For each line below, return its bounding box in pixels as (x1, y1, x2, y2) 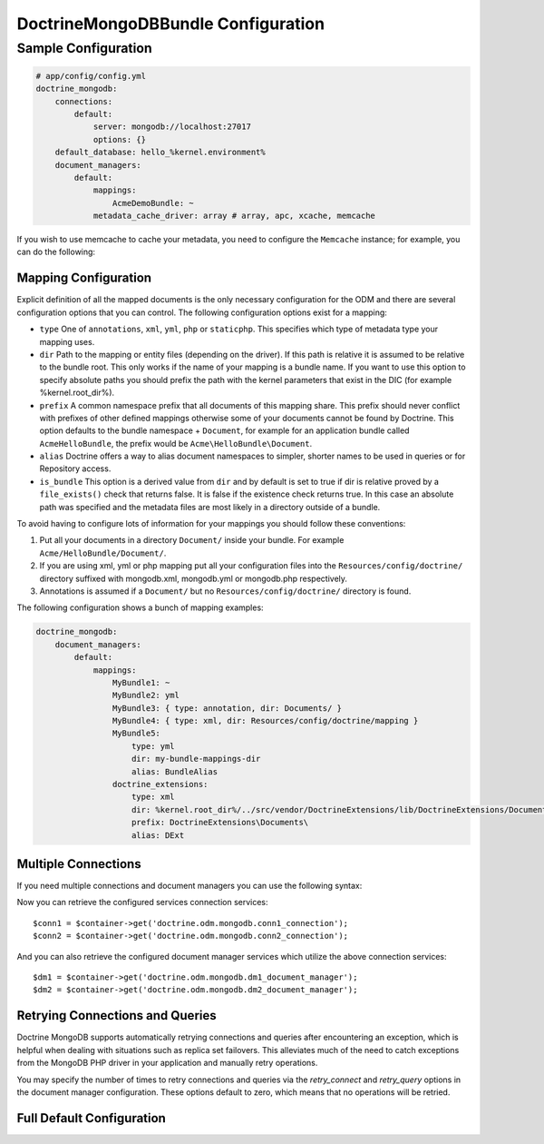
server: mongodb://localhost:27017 (92, 122, 251, 132)
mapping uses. (39, 336, 95, 347)
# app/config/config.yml (35, 71, 147, 81)
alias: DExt (131, 830, 185, 840)
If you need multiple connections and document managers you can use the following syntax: (16, 881, 363, 892)
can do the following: (16, 246, 95, 258)
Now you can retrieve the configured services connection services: (16, 897, 268, 908)
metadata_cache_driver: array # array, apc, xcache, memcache (92, 211, 376, 222)
